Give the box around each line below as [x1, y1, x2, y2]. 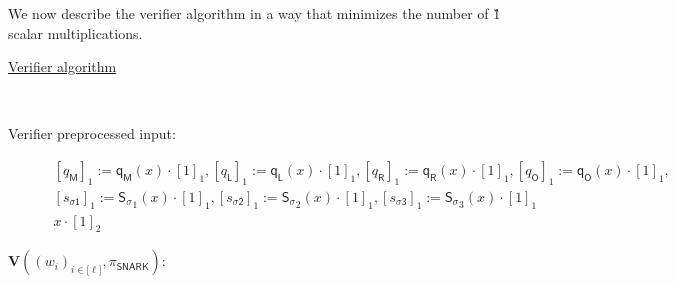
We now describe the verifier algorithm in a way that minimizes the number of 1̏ [8, 3, 501, 23]
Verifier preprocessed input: [8, 123, 176, 144]
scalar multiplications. [8, 22, 143, 43]
